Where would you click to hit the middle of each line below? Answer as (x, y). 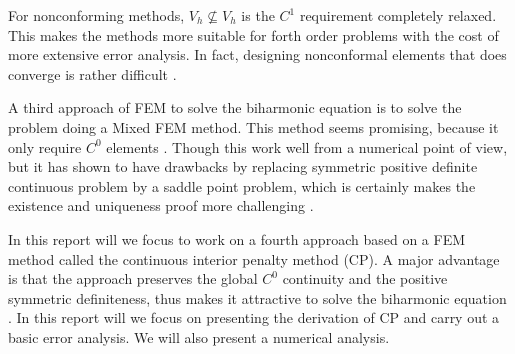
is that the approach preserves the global (133, 278)
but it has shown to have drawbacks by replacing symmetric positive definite (243, 166)
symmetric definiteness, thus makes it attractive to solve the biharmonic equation (257, 297)
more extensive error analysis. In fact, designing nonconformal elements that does (257, 54)
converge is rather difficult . (92, 73)
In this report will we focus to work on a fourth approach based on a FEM (237, 238)
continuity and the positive (365, 278)
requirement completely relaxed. (398, 15)
